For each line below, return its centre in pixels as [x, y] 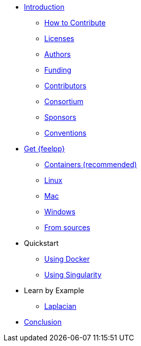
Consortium [64, 101]
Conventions [65, 133]
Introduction [44, 7]
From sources [67, 227]
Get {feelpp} [45, 149]
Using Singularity [73, 275]
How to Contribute [75, 23]
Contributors [65, 86]
